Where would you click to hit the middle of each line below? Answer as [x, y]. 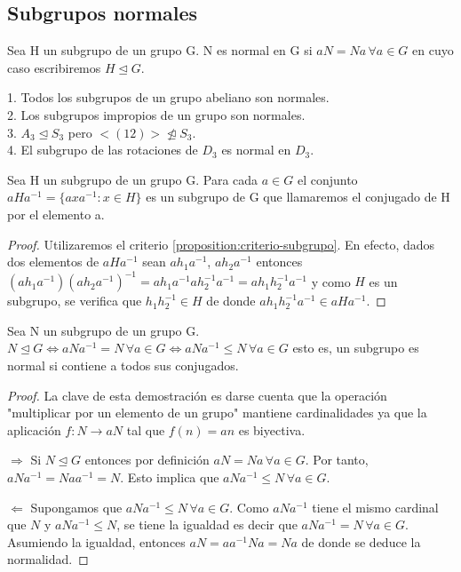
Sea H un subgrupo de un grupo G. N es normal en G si [160, 50]
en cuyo [433, 50]
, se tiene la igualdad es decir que [207, 524]
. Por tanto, [337, 460]
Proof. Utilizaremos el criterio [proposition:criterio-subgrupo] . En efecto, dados [221, 244]
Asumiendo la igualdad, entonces [96, 541]
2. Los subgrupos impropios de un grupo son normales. [156, 114]
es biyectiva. [272, 429]
